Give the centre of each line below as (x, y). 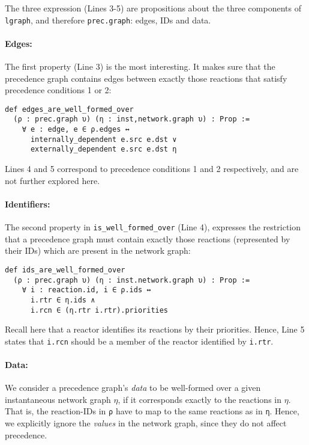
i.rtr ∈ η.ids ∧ (63, 300)
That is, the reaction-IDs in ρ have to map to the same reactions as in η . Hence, (152, 411)
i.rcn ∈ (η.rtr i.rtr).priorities (99, 310)
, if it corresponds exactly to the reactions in (200, 399)
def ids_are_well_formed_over (65, 270)
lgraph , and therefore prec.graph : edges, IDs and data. (108, 20)
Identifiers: (28, 204)
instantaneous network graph (58, 399)
